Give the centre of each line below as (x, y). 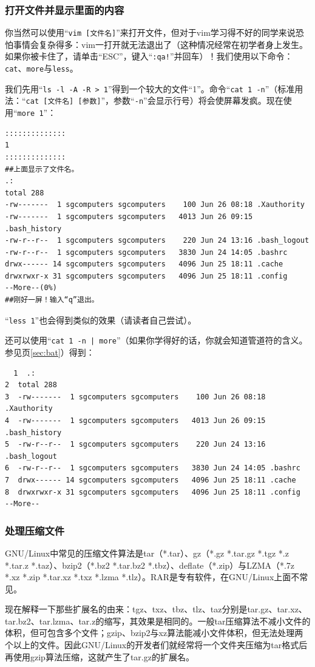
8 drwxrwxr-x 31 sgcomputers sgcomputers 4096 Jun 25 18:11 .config (153, 492)
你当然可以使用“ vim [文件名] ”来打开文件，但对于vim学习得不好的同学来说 (150, 32)
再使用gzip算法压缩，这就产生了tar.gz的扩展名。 (100, 656)
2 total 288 (31, 385)
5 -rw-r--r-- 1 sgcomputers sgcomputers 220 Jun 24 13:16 (135, 445)
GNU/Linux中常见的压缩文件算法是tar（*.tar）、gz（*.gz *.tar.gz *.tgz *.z (147, 553)
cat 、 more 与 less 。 (42, 68)
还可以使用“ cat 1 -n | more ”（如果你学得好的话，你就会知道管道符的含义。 (156, 340)
